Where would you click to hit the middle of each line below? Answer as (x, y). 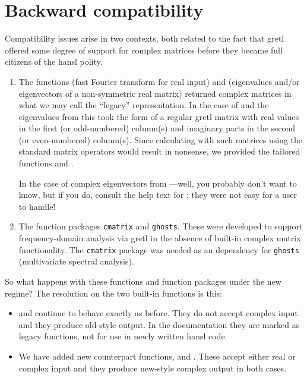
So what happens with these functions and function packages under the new (143, 281)
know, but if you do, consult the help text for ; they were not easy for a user (158, 195)
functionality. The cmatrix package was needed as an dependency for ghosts (159, 249)
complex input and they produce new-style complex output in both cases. (153, 368)
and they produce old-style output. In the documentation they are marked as (159, 324)
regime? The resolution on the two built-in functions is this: (113, 293)
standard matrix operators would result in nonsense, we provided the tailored (159, 151)
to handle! (37, 206)
